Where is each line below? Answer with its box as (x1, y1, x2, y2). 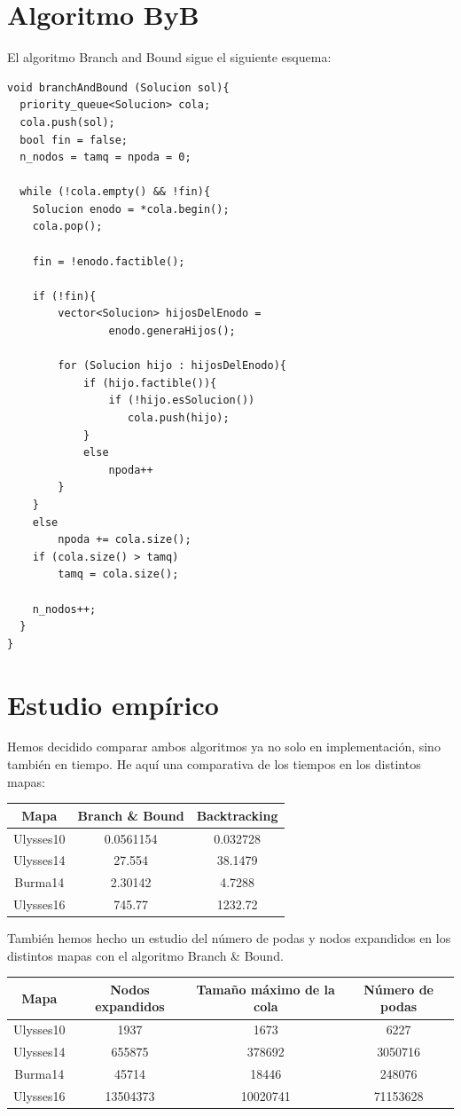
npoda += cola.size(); (58, 533, 191, 546)
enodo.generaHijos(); (108, 325, 236, 338)
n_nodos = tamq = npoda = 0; (20, 151, 191, 164)
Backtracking (196, 806, 278, 824)
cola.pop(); (32, 220, 103, 233)
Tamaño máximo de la (196, 979, 335, 998)
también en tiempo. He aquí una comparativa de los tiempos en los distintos (7, 755, 421, 774)
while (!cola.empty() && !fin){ (20, 185, 211, 199)
